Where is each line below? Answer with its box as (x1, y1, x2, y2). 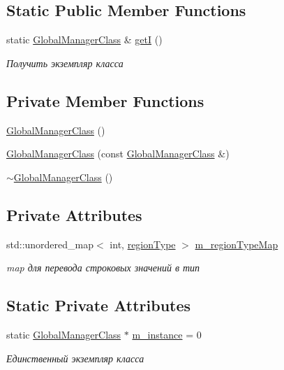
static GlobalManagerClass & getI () (6, 32, 163, 47)
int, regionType (110, 236, 176, 251)
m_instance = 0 (132, 327, 202, 341)
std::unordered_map (6, 236, 94, 251)
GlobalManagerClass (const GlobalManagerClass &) (6, 146, 230, 161)
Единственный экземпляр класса (6, 350, 144, 365)
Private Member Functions (6, 90, 204, 111)
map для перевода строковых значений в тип (6, 260, 200, 275)
